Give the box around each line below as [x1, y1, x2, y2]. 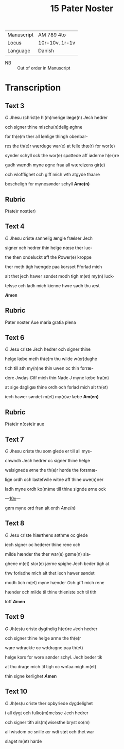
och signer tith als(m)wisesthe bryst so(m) [5, 719, 90, 725]
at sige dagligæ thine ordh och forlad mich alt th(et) [5, 385, 108, 390]
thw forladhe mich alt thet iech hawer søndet [5, 570, 95, 576]
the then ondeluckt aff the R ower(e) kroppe [5, 254, 92, 260]
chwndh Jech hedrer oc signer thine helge [5, 458, 90, 464]
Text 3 [5, 101, 25, 110]
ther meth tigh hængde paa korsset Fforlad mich [5, 264, 102, 270]
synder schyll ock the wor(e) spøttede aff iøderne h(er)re [5, 153, 119, 159]
